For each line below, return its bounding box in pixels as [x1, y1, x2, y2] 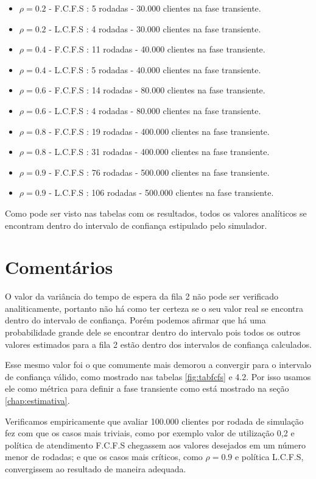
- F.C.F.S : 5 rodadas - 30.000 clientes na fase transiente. [49, 2, 261, 14]
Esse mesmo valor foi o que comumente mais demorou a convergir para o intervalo [5, 358, 312, 371]
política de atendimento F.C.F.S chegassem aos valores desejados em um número [5, 438, 306, 451]
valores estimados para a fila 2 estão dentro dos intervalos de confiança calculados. [5, 337, 312, 350]
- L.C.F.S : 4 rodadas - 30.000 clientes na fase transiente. [49, 22, 261, 35]
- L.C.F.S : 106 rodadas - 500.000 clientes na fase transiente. [49, 186, 274, 199]
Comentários [5, 254, 113, 279]
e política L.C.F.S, [234, 450, 304, 463]
